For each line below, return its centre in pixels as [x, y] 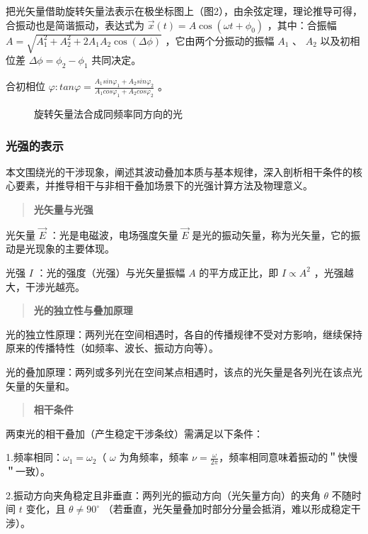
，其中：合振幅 [302, 24]
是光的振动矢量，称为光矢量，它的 [271, 234]
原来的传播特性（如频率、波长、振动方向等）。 [112, 348]
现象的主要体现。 [75, 249]
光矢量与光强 [63, 209]
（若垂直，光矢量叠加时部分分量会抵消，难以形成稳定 [227, 509]
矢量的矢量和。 [40, 385]
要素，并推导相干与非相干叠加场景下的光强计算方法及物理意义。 [164, 185]
